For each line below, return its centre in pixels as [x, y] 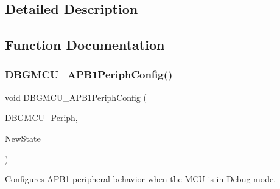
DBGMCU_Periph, [41, 118]
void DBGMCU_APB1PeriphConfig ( [76, 97]
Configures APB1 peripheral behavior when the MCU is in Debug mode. [141, 179]
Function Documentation [85, 45]
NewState [23, 138]
